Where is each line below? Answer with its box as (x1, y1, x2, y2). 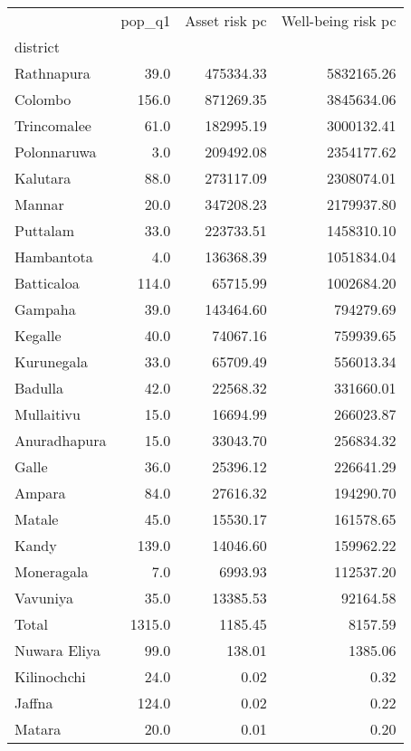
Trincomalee (14, 115, 91, 136)
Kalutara (14, 167, 72, 188)
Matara (14, 718, 62, 739)
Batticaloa (14, 272, 80, 293)
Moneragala (14, 561, 89, 582)
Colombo (14, 89, 72, 109)
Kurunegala (14, 351, 88, 372)
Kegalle (14, 325, 62, 346)
